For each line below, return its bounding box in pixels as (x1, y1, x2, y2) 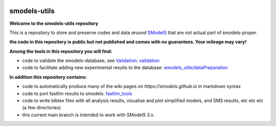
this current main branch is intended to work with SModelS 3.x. (22, 112, 155, 118)
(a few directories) (22, 105, 61, 111)
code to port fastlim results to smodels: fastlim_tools (22, 90, 132, 97)
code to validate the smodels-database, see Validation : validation (22, 57, 160, 64)
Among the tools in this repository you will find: (9, 48, 112, 54)
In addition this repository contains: (9, 74, 87, 80)
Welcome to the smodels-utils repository (9, 20, 99, 26)
